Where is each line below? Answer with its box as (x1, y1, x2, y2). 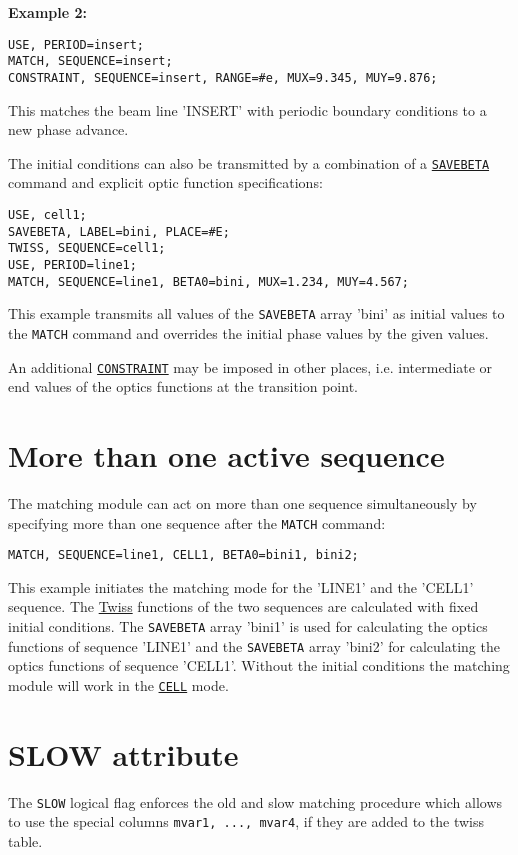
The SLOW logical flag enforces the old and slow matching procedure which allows (8, 791, 503, 812)
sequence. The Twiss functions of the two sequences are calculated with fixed (8, 596, 479, 617)
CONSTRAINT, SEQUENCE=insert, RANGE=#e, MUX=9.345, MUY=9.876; (8, 70, 438, 85)
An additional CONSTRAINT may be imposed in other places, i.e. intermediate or (8, 356, 493, 377)
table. (8, 831, 43, 852)
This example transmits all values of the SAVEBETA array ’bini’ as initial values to (8, 303, 505, 324)
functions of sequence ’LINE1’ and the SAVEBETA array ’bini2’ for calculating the (8, 635, 500, 656)
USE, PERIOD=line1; (8, 257, 137, 272)
